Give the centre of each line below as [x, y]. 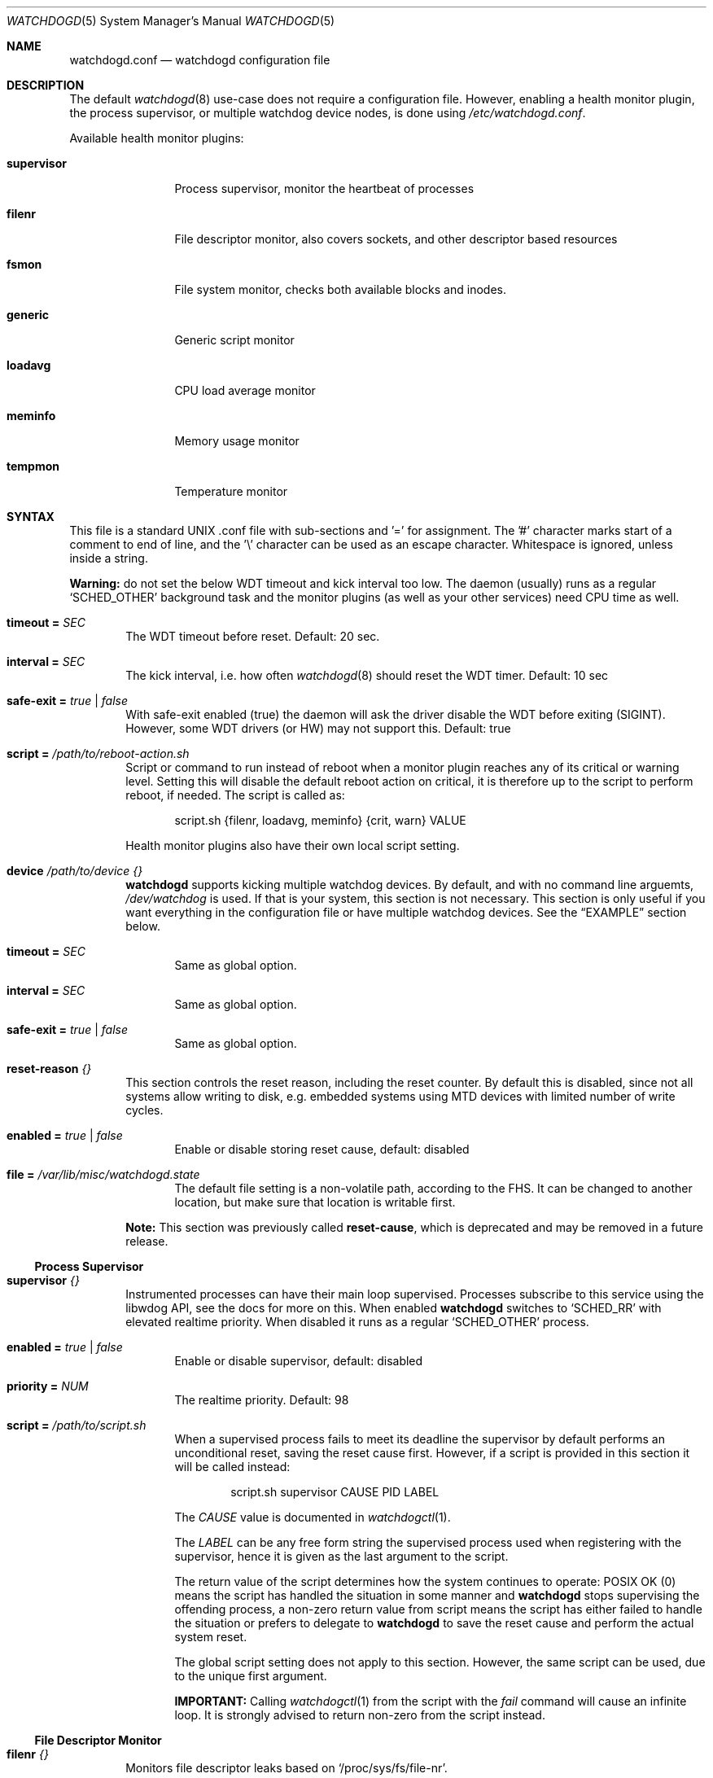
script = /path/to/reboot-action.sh [98, 753]
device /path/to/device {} [75, 871]
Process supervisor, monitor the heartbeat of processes [324, 188]
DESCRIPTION [46, 85]
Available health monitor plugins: [157, 138]
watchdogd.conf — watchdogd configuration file [200, 60]
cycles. [144, 1110]
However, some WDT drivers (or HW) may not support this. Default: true [318, 728]
